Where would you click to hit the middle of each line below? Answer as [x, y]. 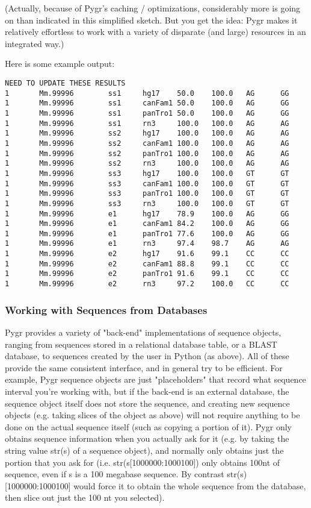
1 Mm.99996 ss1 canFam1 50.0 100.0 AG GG [147, 103]
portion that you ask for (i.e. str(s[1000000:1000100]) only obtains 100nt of [143, 462]
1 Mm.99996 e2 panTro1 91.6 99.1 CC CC [147, 274]
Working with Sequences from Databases [106, 309]
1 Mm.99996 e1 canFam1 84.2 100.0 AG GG [147, 224]
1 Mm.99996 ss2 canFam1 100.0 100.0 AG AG [147, 143]
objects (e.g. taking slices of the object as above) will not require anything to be [152, 415]
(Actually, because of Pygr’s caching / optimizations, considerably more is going [153, 8]
